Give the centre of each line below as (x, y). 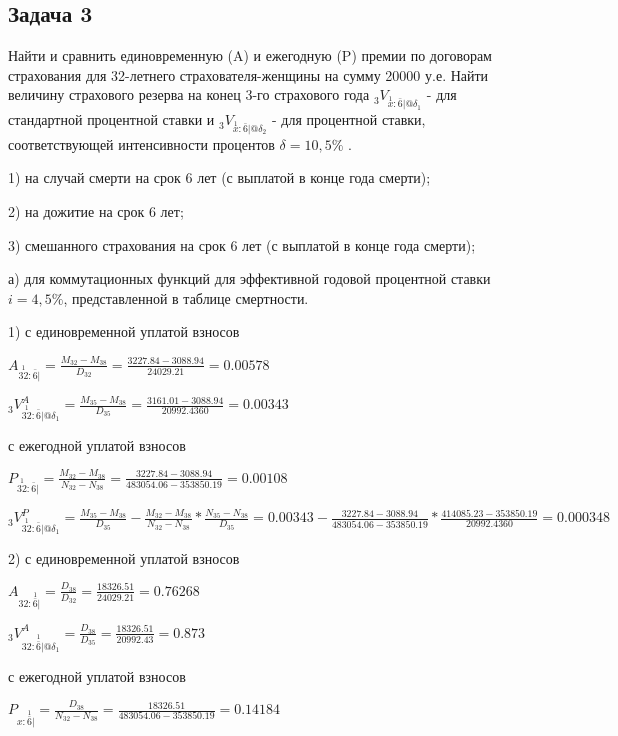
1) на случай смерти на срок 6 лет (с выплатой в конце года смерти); (219, 177)
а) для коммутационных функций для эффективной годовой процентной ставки (249, 278)
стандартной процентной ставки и (111, 119)
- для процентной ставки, (349, 119)
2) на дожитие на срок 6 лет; (96, 211)
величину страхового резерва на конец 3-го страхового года (189, 94)
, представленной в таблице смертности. (186, 297)
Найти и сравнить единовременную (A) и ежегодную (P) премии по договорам (250, 55)
